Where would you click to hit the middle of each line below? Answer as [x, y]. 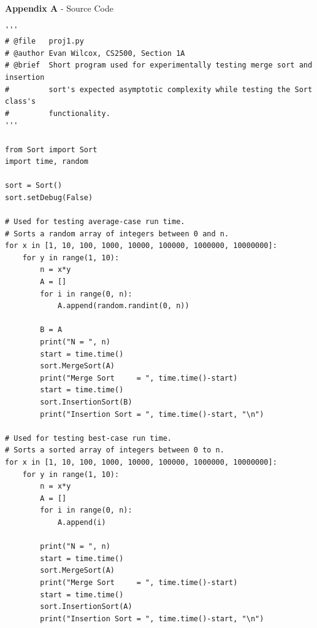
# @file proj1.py [44, 41]
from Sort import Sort [51, 149]
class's [21, 102]
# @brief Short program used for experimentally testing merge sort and [159, 65]
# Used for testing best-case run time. [89, 438]
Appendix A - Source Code [59, 8]
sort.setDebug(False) [49, 197]
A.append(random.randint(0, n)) [123, 306]
